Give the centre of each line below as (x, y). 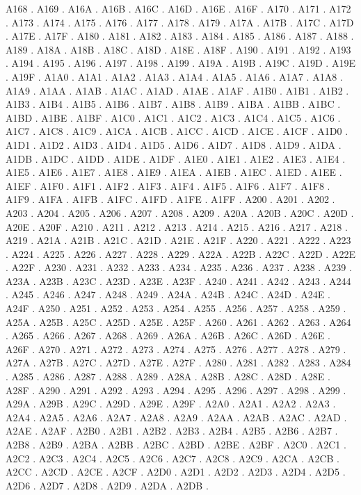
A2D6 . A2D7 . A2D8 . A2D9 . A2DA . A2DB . (107, 485)
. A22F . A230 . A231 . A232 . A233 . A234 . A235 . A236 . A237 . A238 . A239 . (179, 267)
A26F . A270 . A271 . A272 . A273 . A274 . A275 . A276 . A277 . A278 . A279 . (176, 349)
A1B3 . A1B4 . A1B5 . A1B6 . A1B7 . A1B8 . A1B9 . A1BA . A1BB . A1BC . (173, 104)
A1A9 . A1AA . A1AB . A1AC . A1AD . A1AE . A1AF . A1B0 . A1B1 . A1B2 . (177, 90)
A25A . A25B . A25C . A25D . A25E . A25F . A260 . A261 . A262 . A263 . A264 (178, 322)
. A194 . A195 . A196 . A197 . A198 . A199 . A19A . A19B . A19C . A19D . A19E (180, 63)
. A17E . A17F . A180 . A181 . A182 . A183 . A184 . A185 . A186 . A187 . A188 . (180, 36)
